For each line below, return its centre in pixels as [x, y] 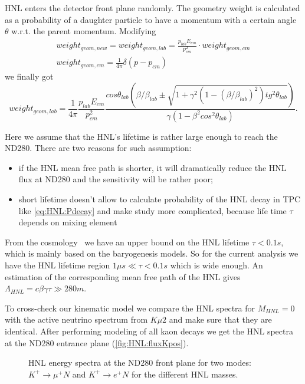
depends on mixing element [68, 222]
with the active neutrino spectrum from [76, 319]
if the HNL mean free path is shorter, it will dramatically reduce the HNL [152, 167]
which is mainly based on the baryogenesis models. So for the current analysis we [152, 253]
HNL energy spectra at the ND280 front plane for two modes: [140, 362]
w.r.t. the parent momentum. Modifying [84, 31]
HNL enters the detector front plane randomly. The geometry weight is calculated [152, 8]
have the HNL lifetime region [58, 265]
